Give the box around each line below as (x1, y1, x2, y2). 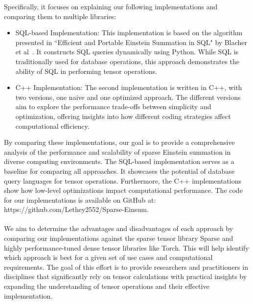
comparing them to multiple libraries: (4, 11, 116, 21)
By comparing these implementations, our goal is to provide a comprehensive (4, 137, 235, 147)
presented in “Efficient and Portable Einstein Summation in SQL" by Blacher (15, 37, 247, 47)
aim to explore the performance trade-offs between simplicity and (15, 101, 211, 112)
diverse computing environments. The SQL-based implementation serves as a (4, 156, 234, 166)
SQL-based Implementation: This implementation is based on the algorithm (15, 27, 243, 38)
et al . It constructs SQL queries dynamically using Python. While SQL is (15, 47, 239, 57)
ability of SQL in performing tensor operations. (15, 66, 157, 76)
